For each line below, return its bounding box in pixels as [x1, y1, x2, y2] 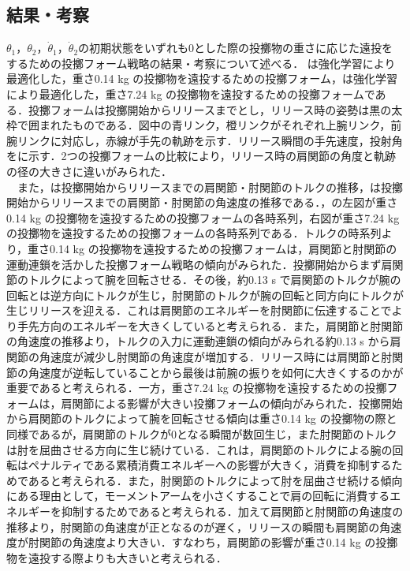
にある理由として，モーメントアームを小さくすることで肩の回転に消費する [6, 487, 390, 504]
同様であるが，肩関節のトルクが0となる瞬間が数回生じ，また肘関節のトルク [6, 426, 397, 442]
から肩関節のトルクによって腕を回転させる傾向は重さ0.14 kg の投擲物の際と [6, 410, 397, 427]
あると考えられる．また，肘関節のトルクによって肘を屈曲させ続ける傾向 [28, 472, 403, 488]
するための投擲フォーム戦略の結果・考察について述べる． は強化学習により [6, 54, 396, 71]
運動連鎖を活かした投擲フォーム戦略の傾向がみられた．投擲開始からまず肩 [6, 256, 393, 272]
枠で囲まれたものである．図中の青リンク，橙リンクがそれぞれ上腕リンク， [6, 117, 391, 133]
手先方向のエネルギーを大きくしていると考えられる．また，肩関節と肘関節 [17, 317, 404, 334]
